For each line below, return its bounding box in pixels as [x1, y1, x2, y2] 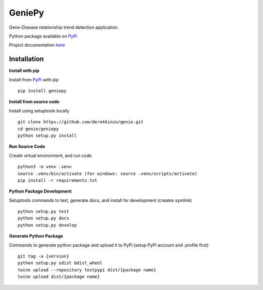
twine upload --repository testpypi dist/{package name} [18, 267, 157, 272]
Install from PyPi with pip [9, 77, 59, 82]
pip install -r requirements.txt [18, 177, 97, 183]
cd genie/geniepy [18, 126, 59, 132]
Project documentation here [9, 42, 65, 48]
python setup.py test [18, 209, 69, 214]
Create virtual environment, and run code [9, 153, 92, 158]
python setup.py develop [18, 222, 77, 228]
